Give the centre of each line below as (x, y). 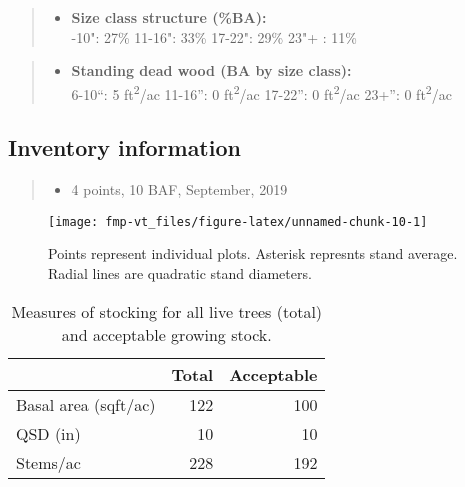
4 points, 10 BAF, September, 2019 (179, 189)
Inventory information (124, 147)
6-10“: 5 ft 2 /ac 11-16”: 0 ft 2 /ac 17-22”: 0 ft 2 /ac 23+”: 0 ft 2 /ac (261, 92)
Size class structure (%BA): (169, 17)
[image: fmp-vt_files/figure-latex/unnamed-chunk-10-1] (238, 221)
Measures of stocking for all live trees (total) (167, 311)
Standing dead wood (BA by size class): (211, 70)
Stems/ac (48, 462)
